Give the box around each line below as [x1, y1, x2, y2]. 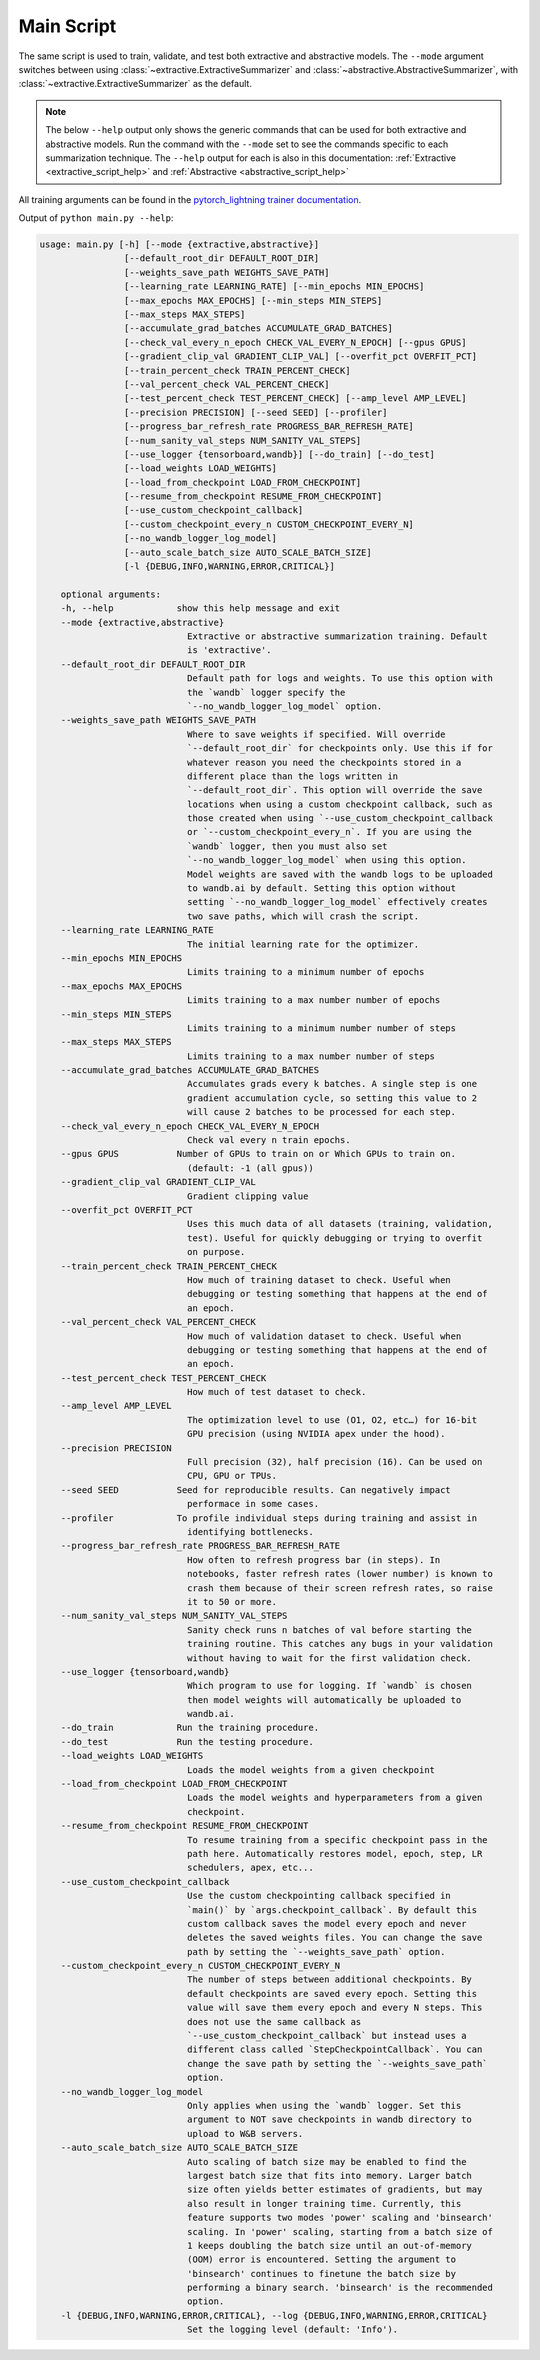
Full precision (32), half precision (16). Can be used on [186, 1456, 483, 1468]
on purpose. [186, 1246, 246, 1258]
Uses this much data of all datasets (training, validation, [186, 1218, 494, 1230]
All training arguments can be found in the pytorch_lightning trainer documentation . [18, 193, 362, 205]
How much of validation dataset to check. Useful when [186, 1330, 462, 1342]
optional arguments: [60, 588, 162, 600]
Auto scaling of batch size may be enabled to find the [186, 2156, 467, 2167]
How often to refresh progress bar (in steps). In [186, 1554, 441, 1565]
